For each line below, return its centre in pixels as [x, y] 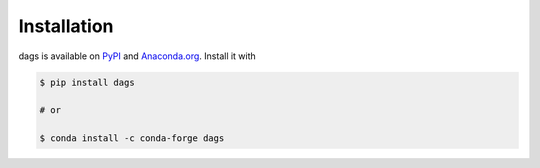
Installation [66, 26]
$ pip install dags [87, 82]
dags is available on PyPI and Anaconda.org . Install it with [137, 56]
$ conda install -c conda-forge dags [132, 138]
